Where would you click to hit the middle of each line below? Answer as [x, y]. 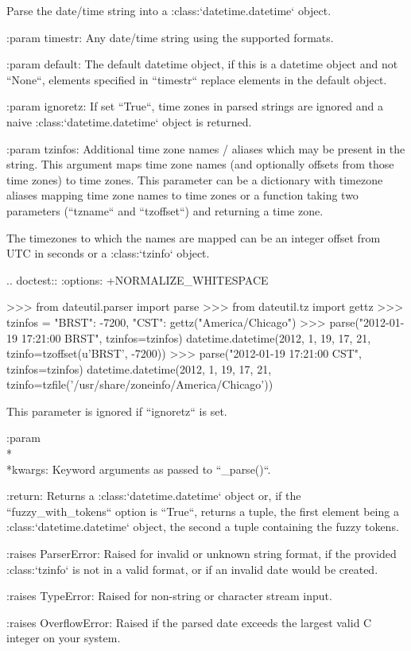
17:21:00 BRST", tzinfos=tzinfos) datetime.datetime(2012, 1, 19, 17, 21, [196, 337]
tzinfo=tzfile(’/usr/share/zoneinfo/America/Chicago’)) [140, 384]
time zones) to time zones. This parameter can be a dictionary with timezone [195, 179]
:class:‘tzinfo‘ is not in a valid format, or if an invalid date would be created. [192, 569]
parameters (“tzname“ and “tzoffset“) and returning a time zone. [165, 210]
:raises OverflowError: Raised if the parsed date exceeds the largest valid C [189, 622]
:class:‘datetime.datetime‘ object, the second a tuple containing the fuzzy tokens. [203, 527]
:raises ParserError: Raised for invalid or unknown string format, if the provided [202, 554]
